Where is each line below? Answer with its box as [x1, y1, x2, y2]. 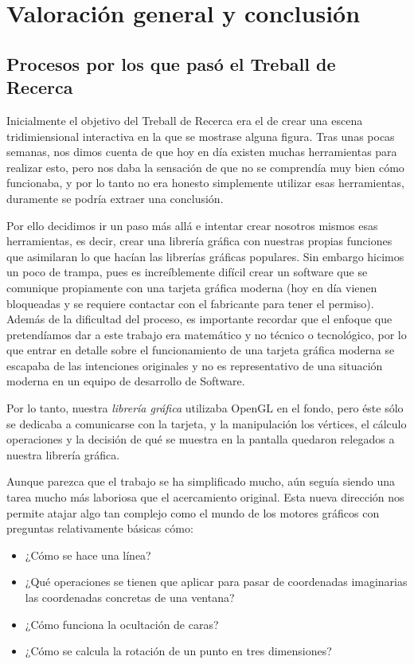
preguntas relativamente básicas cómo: [6, 520, 193, 537]
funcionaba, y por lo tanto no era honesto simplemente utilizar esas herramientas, [6, 174, 404, 191]
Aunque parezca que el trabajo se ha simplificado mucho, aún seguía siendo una [6, 473, 396, 490]
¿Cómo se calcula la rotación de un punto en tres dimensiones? [25, 643, 332, 659]
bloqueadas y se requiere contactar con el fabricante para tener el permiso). [6, 295, 374, 311]
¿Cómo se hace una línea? [25, 546, 151, 563]
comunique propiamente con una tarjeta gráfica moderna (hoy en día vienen [6, 279, 377, 295]
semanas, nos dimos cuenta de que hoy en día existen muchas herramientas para [6, 143, 397, 160]
